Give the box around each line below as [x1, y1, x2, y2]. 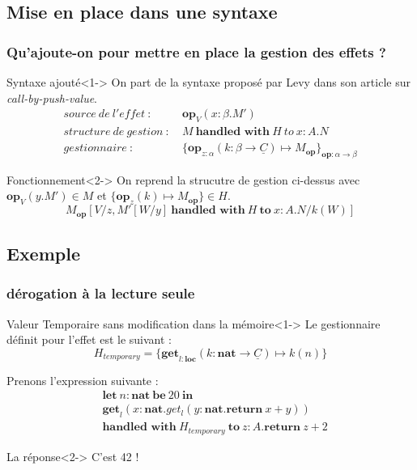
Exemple [6, 241, 80, 266]
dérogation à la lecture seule [6, 283, 195, 303]
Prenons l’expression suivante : [6, 371, 159, 388]
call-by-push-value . [6, 89, 97, 106]
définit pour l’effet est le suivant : [6, 331, 172, 348]
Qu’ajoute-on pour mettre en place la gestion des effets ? [6, 41, 386, 61]
